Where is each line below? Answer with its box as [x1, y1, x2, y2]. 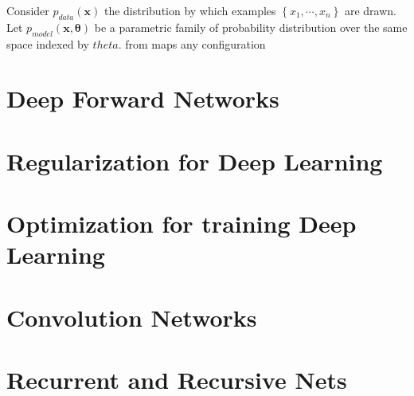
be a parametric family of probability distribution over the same [94, 18, 408, 35]
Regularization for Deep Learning [6, 144, 383, 177]
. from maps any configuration [118, 35, 266, 52]
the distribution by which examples [103, 2, 276, 18]
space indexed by [6, 35, 89, 52]
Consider [6, 2, 49, 18]
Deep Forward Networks [6, 82, 279, 115]
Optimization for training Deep [6, 207, 357, 240]
